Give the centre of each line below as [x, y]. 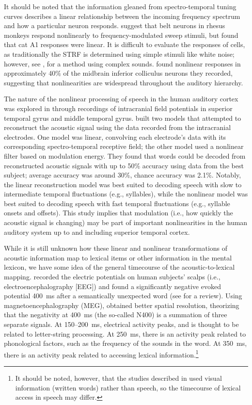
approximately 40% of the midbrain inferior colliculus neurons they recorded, [118, 73]
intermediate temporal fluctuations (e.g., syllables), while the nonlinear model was [126, 194]
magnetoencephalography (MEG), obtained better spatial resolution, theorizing [122, 305]
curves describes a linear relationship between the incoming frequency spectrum [122, 16]
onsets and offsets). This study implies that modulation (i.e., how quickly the [118, 213]
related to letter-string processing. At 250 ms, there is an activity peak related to [125, 333]
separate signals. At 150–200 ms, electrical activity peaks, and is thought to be [121, 324]
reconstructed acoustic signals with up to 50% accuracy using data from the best [124, 165]
